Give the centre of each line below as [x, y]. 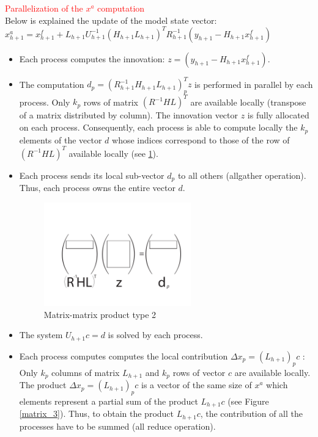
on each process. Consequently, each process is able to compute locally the [158, 127]
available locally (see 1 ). [113, 153]
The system [41, 335]
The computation [52, 84]
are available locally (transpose [248, 102]
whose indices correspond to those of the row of [201, 139]
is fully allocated [278, 115]
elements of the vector [61, 139]
